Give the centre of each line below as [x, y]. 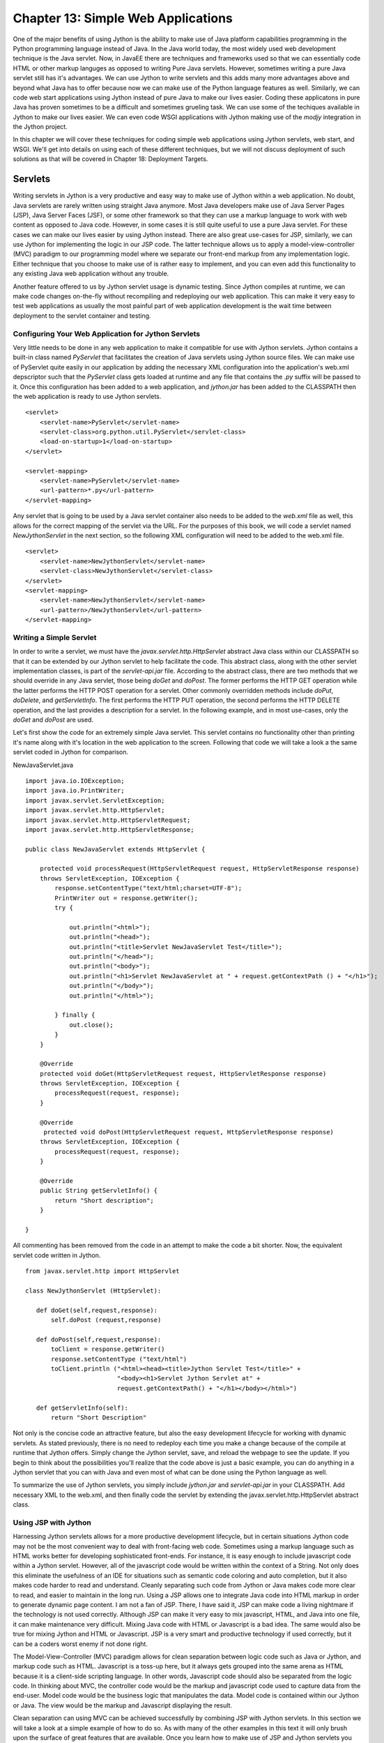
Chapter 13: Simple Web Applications [123, 18]
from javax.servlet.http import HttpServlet [103, 1271]
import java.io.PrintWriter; [75, 791]
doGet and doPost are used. [53, 720]
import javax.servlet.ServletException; [95, 800]
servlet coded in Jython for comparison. [71, 752]
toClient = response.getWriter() [108, 1349]
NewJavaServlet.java [43, 765]
